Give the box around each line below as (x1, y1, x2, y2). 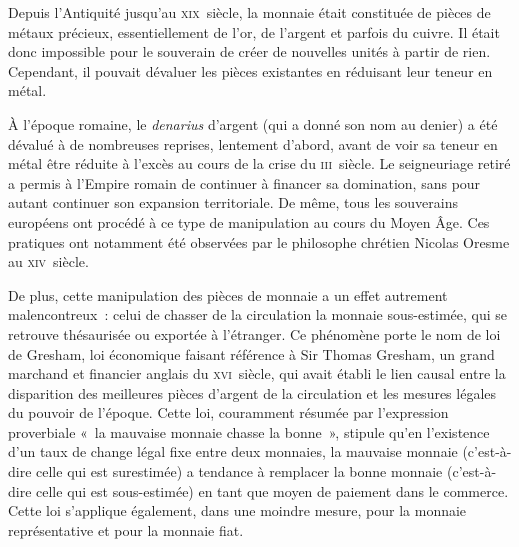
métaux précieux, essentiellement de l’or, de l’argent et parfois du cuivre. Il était (8, 21, 500, 42)
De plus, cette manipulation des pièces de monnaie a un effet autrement (8, 284, 448, 305)
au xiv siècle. (8, 251, 89, 272)
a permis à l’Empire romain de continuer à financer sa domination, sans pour (8, 172, 481, 193)
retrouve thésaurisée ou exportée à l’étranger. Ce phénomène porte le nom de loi (8, 323, 501, 344)
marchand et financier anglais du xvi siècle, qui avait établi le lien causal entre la (8, 363, 506, 384)
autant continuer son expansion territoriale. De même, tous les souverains (8, 192, 459, 213)
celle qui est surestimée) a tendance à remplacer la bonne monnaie (36, 461, 443, 482)
